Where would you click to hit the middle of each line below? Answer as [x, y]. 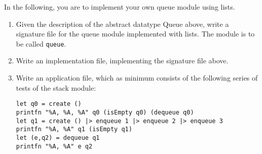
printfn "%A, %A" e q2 [54, 146]
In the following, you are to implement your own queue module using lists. [120, 7]
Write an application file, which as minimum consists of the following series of [137, 78]
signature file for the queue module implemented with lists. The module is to [135, 34]
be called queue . [41, 43]
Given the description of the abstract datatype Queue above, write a [122, 24]
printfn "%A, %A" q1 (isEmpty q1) [74, 129]
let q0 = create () [49, 104]
